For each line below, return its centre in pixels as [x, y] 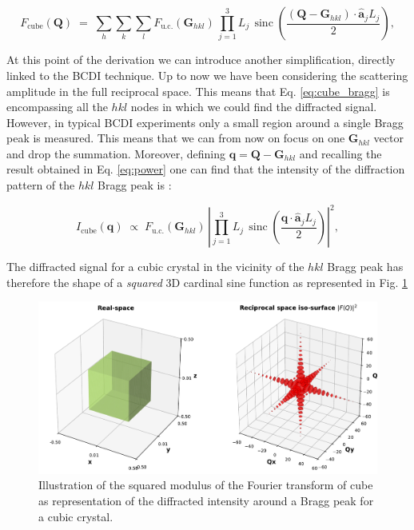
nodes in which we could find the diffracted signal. [254, 107]
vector [388, 138]
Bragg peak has [365, 267]
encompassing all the [57, 107]
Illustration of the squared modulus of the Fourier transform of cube [206, 485]
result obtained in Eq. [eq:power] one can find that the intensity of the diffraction [206, 169]
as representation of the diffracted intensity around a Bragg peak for [206, 501]
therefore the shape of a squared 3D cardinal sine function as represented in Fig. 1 [207, 282]
